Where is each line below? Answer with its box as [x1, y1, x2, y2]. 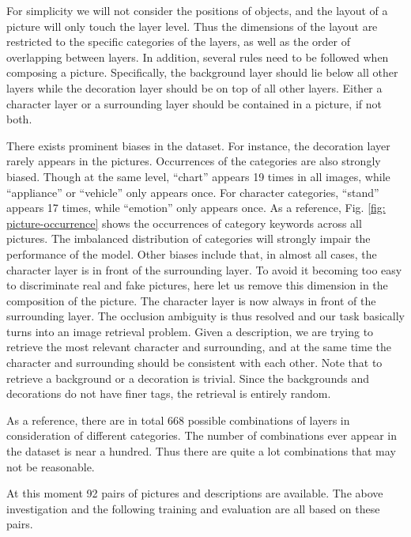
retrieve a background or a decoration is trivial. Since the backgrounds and [6, 369, 369, 386]
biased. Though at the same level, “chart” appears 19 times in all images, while [6, 168, 390, 184]
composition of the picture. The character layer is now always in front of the [6, 292, 376, 308]
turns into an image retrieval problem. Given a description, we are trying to [6, 323, 374, 339]
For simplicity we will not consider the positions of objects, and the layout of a [6, 2, 388, 18]
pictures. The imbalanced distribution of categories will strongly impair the [6, 230, 371, 247]
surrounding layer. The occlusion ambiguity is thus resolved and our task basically [6, 308, 405, 324]
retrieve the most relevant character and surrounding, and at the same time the [6, 338, 391, 355]
